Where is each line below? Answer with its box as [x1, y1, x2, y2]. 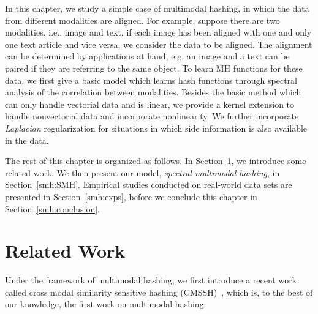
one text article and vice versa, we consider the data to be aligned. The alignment [5, 37, 312, 50]
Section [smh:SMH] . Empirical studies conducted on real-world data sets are [5, 178, 292, 191]
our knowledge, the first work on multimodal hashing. [5, 297, 206, 310]
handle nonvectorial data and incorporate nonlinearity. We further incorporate [5, 110, 299, 122]
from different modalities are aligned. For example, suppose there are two [5, 13, 280, 26]
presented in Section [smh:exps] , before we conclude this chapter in [5, 190, 257, 203]
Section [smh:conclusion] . [5, 202, 100, 215]
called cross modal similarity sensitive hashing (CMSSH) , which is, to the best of [5, 285, 313, 298]
